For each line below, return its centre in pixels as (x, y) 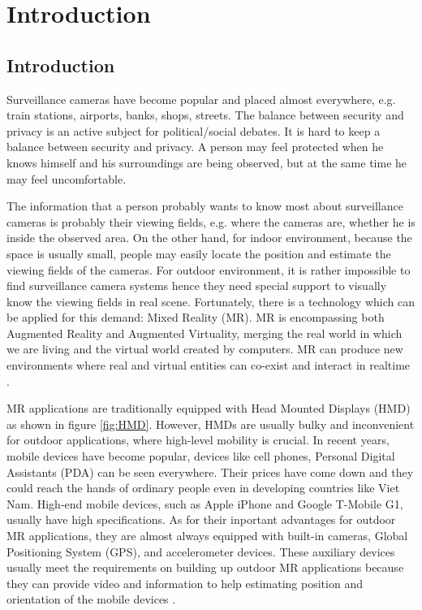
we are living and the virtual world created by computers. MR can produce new (205, 349)
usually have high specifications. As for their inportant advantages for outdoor (201, 519)
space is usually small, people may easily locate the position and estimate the (199, 253)
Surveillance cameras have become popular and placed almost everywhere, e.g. (201, 99)
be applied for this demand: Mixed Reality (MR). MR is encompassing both (196, 317)
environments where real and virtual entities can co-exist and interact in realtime (209, 365)
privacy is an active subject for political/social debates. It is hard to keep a (194, 130)
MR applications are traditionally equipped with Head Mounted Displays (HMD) (209, 408)
